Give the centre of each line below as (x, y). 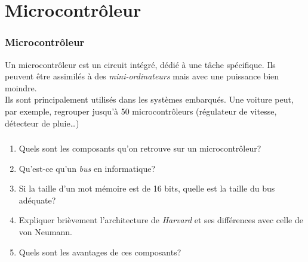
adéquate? (37, 200)
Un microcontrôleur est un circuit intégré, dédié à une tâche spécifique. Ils (140, 64)
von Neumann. (45, 232)
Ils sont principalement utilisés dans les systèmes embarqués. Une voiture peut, (149, 99)
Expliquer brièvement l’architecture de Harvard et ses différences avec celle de (161, 220)
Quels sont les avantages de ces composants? (100, 252)
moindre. (21, 87)
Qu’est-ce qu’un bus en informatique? (87, 168)
